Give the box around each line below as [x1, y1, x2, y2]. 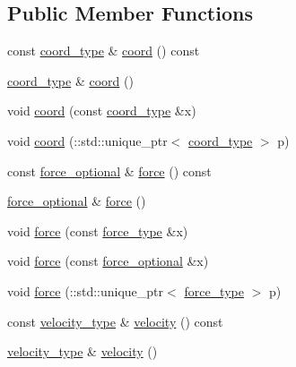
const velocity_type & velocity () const [7, 312, 223, 330]
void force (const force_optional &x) [7, 252, 209, 270]
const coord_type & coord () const [7, 41, 200, 60]
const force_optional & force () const [7, 161, 212, 180]
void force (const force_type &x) [7, 221, 188, 240]
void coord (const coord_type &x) [7, 101, 196, 120]
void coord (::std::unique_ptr [7, 131, 168, 149]
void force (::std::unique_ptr [7, 281, 164, 300]
